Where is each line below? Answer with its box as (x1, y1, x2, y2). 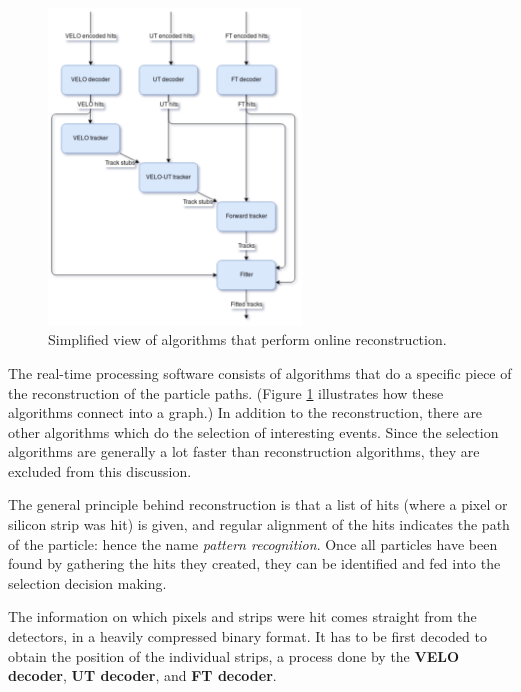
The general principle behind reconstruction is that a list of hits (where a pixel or (8, 494, 508, 515)
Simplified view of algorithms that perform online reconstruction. (48, 329, 447, 350)
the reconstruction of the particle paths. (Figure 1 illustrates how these (8, 382, 444, 403)
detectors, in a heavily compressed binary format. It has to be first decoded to (8, 626, 487, 647)
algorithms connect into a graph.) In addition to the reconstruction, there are (8, 402, 483, 423)
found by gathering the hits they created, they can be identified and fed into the (8, 553, 501, 574)
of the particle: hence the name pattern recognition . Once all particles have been (8, 533, 498, 554)
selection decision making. (8, 572, 167, 593)
